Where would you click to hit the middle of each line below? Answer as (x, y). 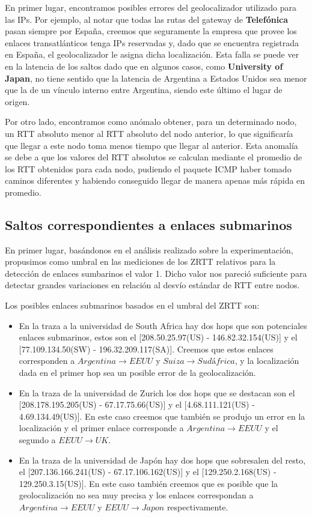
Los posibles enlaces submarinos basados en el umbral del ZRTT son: (132, 305)
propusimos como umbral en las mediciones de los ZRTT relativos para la (140, 262)
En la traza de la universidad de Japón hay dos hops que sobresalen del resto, (162, 460)
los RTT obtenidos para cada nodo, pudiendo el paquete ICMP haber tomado (148, 168)
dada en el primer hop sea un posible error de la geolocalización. (137, 373)
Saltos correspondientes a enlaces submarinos (148, 224)
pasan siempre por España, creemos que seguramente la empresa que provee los (151, 31)
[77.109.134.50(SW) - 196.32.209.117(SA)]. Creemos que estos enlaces (146, 349)
